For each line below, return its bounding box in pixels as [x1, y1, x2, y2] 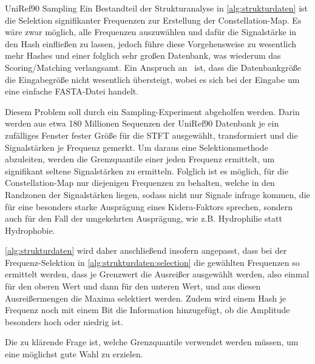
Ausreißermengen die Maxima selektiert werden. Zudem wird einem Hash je [5, 291, 286, 304]
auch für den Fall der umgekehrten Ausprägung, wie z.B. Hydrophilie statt [5, 212, 282, 225]
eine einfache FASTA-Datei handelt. [5, 85, 139, 98]
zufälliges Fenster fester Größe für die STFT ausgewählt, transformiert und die [5, 128, 298, 141]
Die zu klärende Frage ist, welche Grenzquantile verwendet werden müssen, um [5, 336, 299, 348]
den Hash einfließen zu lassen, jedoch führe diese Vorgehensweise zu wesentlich [5, 37, 297, 50]
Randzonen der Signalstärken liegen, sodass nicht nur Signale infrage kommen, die [5, 188, 310, 200]
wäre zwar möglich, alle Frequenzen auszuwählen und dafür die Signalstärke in [5, 25, 297, 38]
